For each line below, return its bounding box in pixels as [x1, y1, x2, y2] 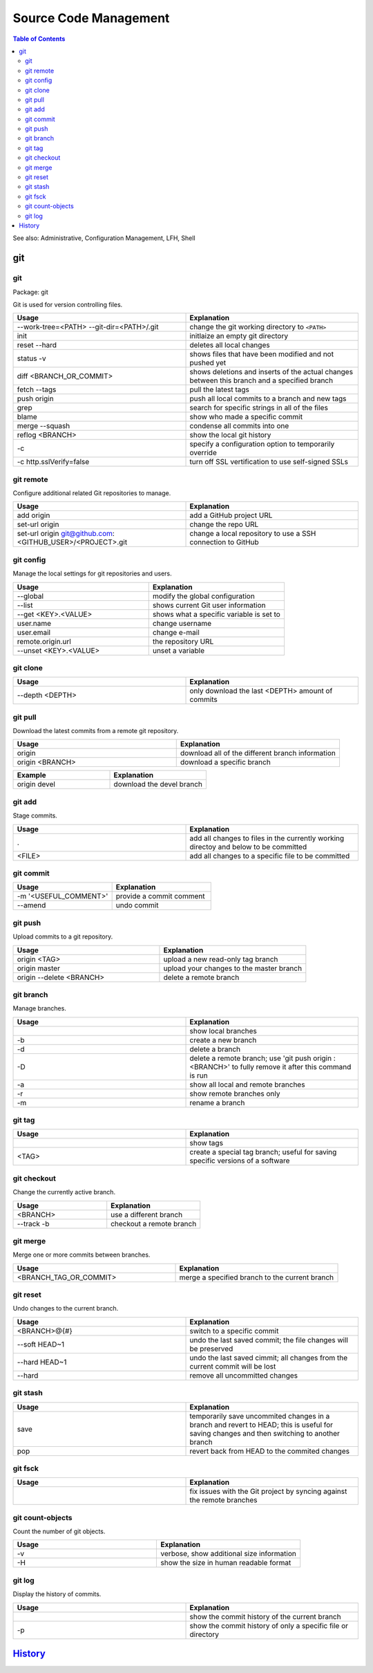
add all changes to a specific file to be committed [189, 851, 350, 860]
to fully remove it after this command [231, 1062, 352, 1071]
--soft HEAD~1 [17, 1339, 65, 1349]
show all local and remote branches [189, 1080, 305, 1089]
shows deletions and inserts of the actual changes [189, 367, 354, 377]
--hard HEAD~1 [17, 1357, 67, 1367]
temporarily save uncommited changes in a [189, 1411, 330, 1421]
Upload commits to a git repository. [12, 932, 113, 941]
